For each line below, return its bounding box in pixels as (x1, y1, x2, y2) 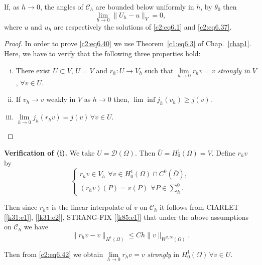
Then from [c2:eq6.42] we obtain (4, 248, 103, 259)
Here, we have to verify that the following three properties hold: (4, 48, 201, 58)
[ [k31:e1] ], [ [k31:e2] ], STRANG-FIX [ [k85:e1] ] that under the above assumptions (4, 211, 248, 222)
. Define (211, 148, 235, 158)
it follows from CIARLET (160, 202, 239, 212)
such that (145, 65, 174, 75)
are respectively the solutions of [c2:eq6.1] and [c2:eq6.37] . (54, 21, 232, 32)
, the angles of (40, 2, 83, 12)
